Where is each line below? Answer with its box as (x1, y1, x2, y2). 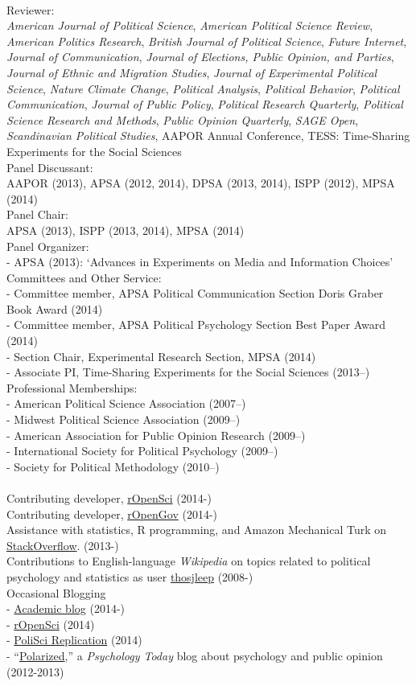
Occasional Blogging (6, 584, 106, 601)
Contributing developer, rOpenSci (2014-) (6, 490, 212, 506)
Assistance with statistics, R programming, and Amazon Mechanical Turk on (6, 521, 387, 538)
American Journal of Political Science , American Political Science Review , (6, 17, 373, 34)
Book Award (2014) (6, 300, 103, 317)
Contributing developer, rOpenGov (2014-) (6, 505, 217, 522)
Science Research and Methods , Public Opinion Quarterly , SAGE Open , (6, 111, 359, 128)
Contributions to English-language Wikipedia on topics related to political (6, 552, 371, 569)
